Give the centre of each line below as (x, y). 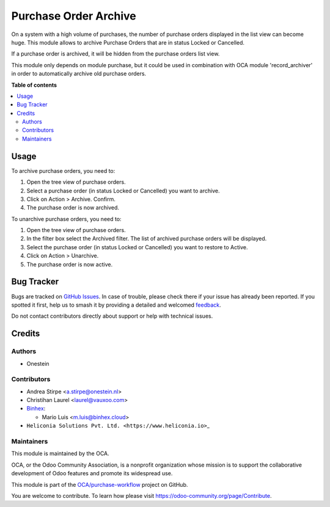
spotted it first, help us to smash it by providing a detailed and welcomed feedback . (116, 305)
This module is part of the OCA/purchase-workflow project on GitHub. (100, 484)
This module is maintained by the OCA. (60, 454)
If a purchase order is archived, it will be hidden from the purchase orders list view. (116, 54)
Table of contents (34, 85)
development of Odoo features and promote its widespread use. (92, 473)
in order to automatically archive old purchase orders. (79, 74)
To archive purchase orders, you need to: (63, 170)
